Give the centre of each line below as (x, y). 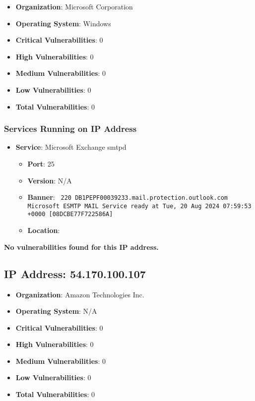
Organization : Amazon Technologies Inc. (80, 294)
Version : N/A (50, 180)
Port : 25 (41, 163)
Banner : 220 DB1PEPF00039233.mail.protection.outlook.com (127, 197)
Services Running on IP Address (70, 129)
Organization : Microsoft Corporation (74, 6)
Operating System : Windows (63, 23)
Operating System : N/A (56, 311)
